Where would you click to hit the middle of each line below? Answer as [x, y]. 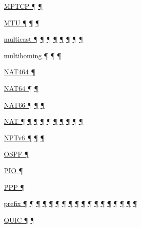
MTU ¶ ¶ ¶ [22, 22]
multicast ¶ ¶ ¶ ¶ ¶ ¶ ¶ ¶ [44, 39]
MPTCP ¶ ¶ [23, 6]
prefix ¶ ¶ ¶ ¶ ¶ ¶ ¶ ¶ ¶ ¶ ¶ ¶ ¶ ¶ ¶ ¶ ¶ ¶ [70, 203]
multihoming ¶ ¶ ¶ [33, 55]
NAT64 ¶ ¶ [21, 88]
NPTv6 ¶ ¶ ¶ [24, 137]
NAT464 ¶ [20, 72]
